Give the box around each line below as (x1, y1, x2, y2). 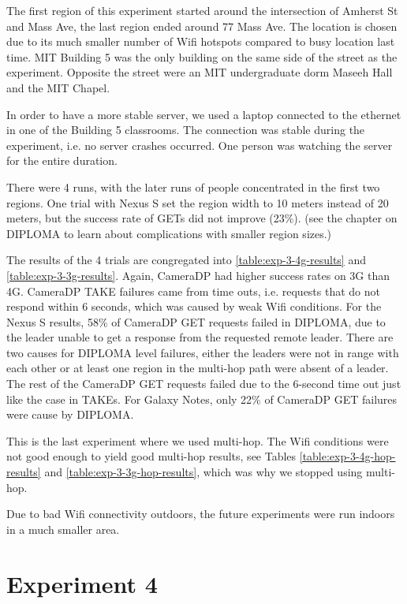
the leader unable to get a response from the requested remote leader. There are (6, 329, 394, 345)
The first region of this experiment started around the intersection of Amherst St (6, 2, 398, 18)
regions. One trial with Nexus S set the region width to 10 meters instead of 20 (6, 194, 389, 211)
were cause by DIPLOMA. (6, 406, 134, 423)
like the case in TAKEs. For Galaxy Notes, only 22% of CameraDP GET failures (6, 390, 398, 407)
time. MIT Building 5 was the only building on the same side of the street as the (6, 48, 398, 65)
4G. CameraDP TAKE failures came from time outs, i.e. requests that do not (6, 282, 381, 299)
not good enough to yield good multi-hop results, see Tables (6, 448, 297, 464)
